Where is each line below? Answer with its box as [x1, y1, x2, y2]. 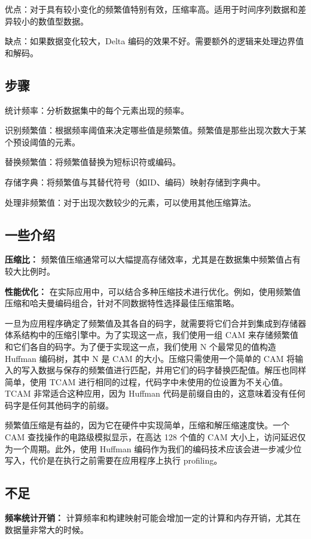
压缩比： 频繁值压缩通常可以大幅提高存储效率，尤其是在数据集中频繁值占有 [5, 253, 301, 266]
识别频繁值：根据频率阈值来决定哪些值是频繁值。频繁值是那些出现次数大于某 [5, 124, 306, 136]
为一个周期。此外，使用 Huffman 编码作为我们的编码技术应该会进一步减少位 [5, 442, 302, 455]
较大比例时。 [5, 264, 55, 277]
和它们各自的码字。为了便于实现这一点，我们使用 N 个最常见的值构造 [5, 340, 276, 352]
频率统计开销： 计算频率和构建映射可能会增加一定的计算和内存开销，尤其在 [5, 511, 301, 524]
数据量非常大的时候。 [5, 523, 89, 535]
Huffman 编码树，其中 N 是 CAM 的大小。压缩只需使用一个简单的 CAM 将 [5, 352, 295, 364]
